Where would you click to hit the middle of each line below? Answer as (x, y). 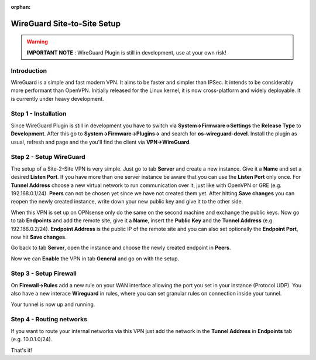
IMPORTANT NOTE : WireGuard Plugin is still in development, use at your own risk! (126, 52)
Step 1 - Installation (39, 114)
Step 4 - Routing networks (49, 320)
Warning (37, 42)
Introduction (29, 70)
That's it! (21, 350)
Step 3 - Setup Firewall (44, 274)
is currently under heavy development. (58, 99)
